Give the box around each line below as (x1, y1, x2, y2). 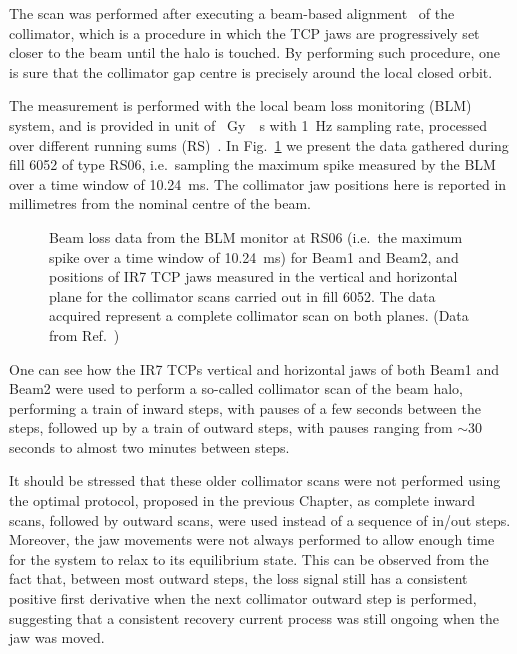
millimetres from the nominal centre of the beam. (9, 193, 311, 214)
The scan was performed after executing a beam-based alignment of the (9, 3, 455, 23)
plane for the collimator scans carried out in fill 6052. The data (49, 285, 436, 306)
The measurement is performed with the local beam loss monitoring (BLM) (9, 95, 472, 116)
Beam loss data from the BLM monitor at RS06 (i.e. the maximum (49, 226, 463, 247)
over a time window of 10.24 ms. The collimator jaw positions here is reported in (9, 173, 507, 194)
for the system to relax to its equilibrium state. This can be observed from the (9, 548, 489, 569)
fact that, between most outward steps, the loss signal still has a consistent (9, 568, 468, 589)
